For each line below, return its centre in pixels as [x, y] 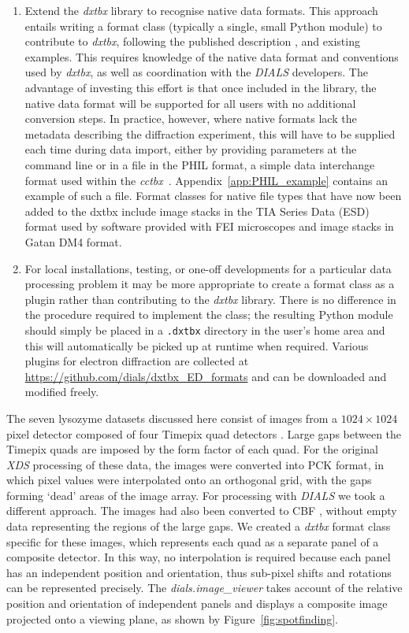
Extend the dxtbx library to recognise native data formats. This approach [201, 10]
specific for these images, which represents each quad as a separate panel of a [193, 541]
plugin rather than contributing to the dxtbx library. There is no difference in [210, 299]
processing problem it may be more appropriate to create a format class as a [210, 284]
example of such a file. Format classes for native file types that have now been [213, 196]
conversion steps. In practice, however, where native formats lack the [191, 118]
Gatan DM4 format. [73, 241]
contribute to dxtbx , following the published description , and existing [192, 41]
